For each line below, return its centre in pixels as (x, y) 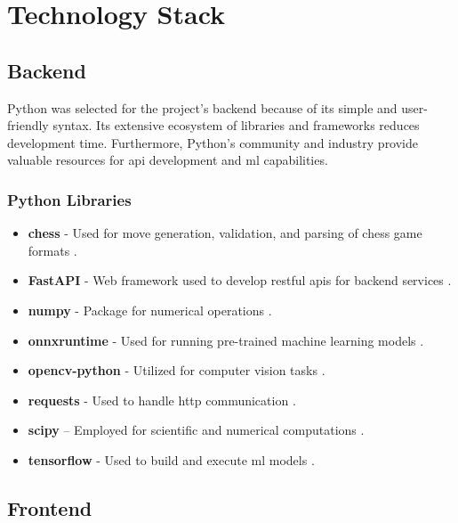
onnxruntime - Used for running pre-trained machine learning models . (226, 340)
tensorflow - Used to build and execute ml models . (171, 459)
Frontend (50, 507)
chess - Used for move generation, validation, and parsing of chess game (225, 233)
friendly (28, 125)
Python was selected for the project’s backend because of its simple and (202, 107)
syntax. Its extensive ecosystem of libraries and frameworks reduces (236, 125)
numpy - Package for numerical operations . (150, 310)
